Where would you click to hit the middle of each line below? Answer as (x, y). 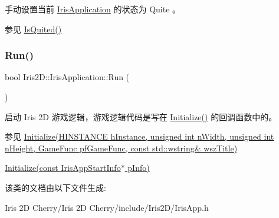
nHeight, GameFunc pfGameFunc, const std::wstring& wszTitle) (121, 148)
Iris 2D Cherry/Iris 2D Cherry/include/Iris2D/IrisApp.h (107, 207)
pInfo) (139, 168)
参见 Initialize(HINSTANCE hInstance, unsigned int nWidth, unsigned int (139, 136)
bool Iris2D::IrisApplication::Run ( (67, 77)
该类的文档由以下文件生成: (55, 187)
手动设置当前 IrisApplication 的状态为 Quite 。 (93, 9)
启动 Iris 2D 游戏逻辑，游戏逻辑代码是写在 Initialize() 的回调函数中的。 (141, 116)
